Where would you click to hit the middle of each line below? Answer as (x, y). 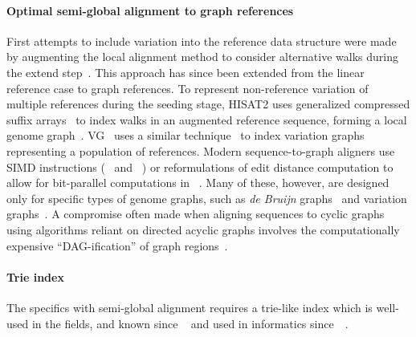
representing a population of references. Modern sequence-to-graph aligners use (201, 150)
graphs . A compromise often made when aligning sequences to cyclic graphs (196, 214)
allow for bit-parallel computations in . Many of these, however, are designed (198, 183)
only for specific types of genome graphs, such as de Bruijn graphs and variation (207, 198)
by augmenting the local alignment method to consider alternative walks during (202, 57)
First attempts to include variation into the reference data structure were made (202, 41)
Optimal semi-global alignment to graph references (150, 10)
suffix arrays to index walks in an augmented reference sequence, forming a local (207, 119)
